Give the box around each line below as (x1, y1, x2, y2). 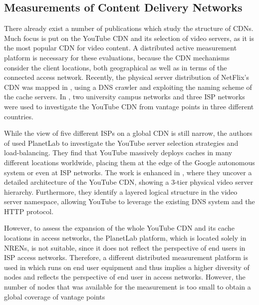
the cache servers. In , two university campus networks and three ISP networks (4, 91, 245, 102)
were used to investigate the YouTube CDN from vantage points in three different (4, 101, 254, 111)
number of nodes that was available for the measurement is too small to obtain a (4, 282, 251, 292)
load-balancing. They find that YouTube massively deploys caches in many (4, 147, 233, 158)
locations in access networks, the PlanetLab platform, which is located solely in (4, 233, 247, 243)
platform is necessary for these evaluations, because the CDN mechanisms (4, 52, 230, 62)
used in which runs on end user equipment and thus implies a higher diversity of (4, 262, 250, 272)
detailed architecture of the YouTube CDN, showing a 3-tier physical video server (4, 177, 254, 187)
